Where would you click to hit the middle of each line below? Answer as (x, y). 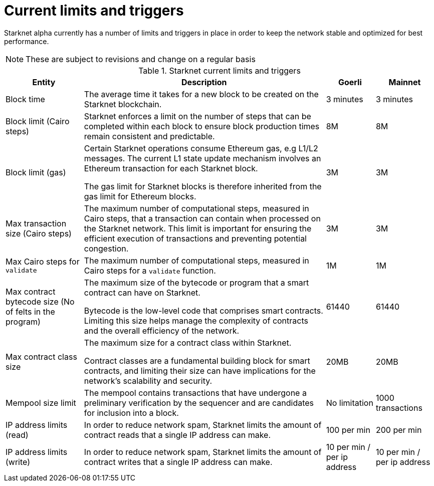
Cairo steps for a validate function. (150, 270)
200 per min (399, 430)
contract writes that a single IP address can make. (178, 462)
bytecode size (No (40, 301)
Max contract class (41, 356)
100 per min (348, 430)
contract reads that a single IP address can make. (177, 435)
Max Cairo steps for (43, 262)
